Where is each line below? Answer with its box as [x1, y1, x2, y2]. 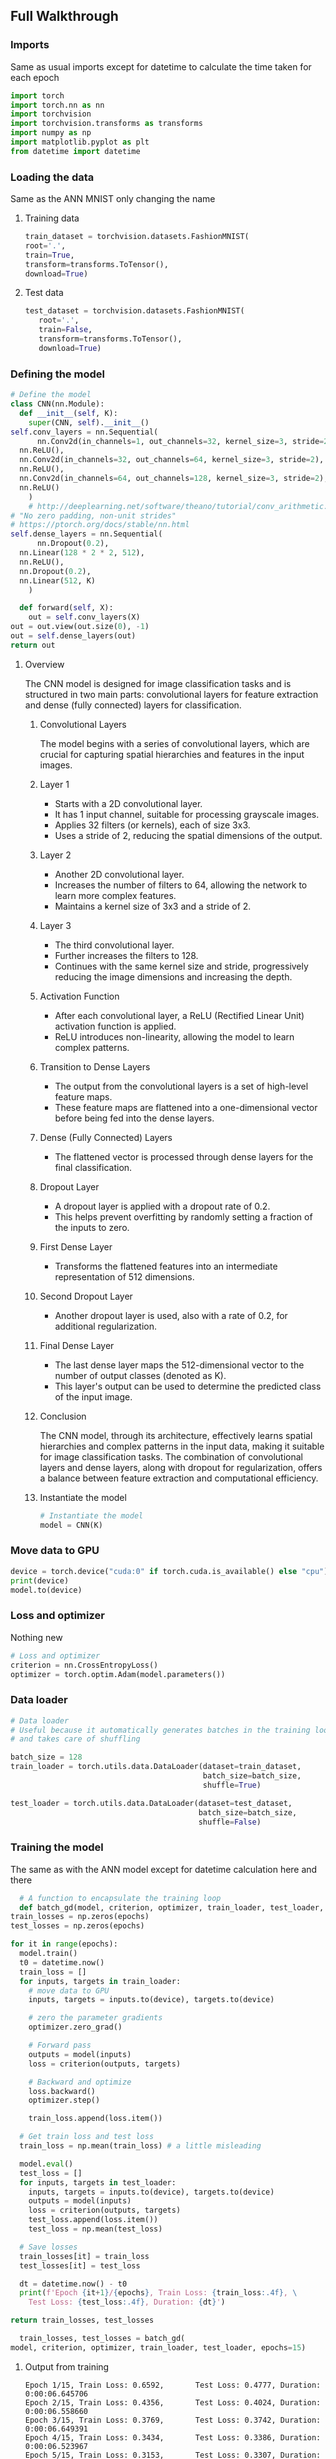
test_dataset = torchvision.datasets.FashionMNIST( [24, 306, 245, 316]
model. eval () [19, 2159, 74, 2169]
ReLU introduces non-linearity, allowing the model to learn [54, 1030, 295, 1043]
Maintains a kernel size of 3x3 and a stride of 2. [54, 900, 252, 912]
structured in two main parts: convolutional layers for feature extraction [24, 688, 319, 700]
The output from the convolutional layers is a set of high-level [54, 1080, 309, 1092]
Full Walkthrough [10, 8, 119, 25]
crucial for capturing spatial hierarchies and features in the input [39, 748, 305, 760]
